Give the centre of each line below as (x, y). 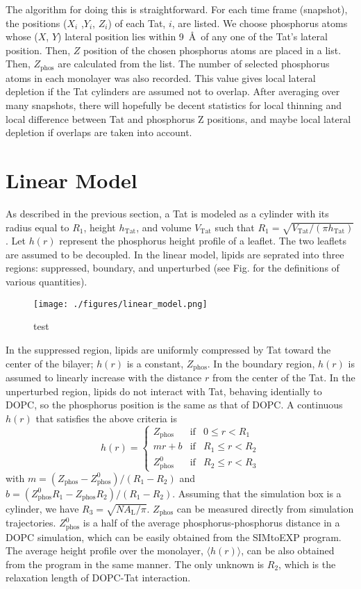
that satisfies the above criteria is (106, 418)
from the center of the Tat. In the (284, 377)
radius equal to (37, 227)
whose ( (22, 36)
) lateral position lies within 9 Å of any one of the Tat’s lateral (193, 36)
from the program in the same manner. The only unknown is (135, 564)
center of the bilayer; (50, 363)
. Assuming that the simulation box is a (257, 493)
